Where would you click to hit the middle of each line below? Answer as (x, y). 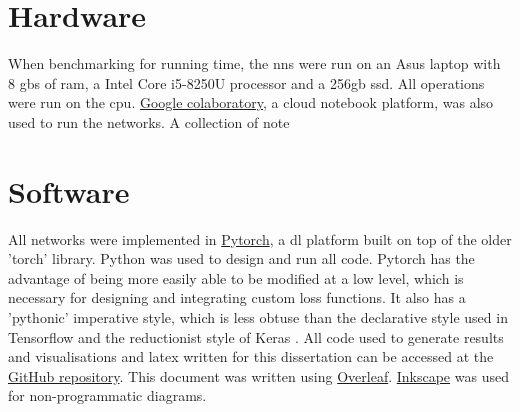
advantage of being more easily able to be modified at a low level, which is (236, 277)
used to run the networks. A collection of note (149, 121)
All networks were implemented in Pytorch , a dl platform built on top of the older (260, 238)
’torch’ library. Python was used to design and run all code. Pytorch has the (241, 258)
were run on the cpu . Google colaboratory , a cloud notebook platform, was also (251, 102)
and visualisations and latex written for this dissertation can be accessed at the (251, 356)
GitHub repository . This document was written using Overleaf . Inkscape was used (258, 375)
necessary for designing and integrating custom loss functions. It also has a (237, 297)
